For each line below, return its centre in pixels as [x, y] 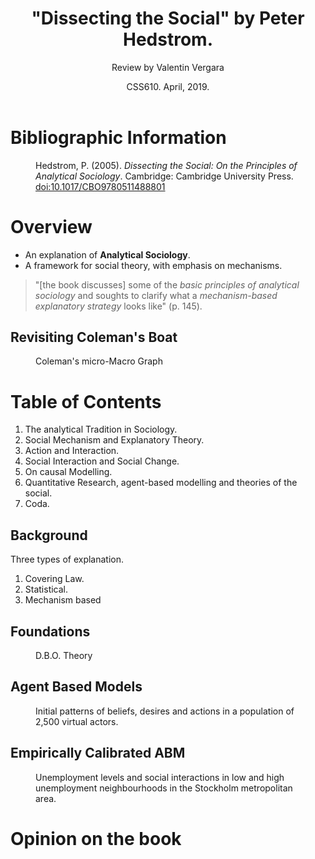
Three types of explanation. [67, 559]
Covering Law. [54, 579]
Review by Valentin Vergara [168, 67]
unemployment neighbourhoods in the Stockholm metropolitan [164, 788]
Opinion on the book [96, 838]
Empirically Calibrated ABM [98, 753]
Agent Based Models [76, 687]
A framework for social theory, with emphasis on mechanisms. [153, 265]
